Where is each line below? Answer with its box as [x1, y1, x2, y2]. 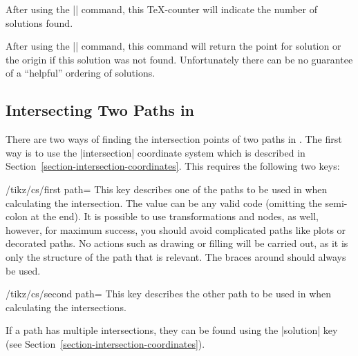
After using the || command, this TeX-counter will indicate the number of [6, 2, 317, 16]
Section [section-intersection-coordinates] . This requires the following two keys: [6, 159, 340, 173]
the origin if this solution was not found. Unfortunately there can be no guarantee [6, 52, 353, 66]
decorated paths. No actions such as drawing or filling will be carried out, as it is [6, 236, 348, 250]
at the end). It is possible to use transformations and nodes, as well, [30, 209, 319, 224]
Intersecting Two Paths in [6, 99, 195, 121]
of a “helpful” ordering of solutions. [6, 66, 156, 80]
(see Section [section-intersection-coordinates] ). [6, 336, 205, 350]
